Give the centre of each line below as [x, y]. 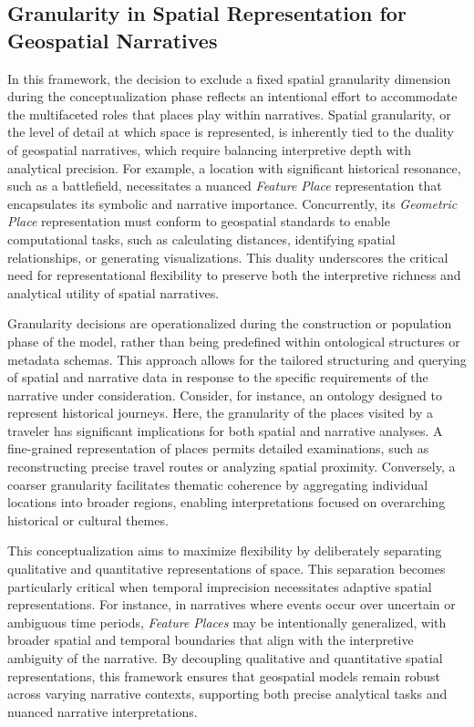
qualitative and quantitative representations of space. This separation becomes [227, 569]
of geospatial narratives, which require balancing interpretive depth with [209, 149]
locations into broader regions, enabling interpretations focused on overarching [227, 502]
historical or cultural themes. [88, 519]
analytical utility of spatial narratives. [113, 292]
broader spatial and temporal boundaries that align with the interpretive [211, 640]
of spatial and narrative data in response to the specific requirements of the [218, 377]
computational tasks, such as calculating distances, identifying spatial [201, 239]
